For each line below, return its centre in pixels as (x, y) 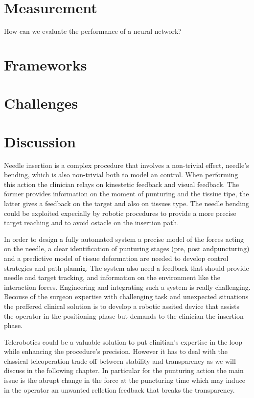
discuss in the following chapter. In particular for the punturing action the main (124, 370)
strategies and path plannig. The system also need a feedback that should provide (127, 268)
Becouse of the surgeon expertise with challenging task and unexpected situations (126, 296)
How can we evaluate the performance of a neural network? (93, 31)
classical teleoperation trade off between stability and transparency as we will (120, 361)
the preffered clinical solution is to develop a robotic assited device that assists (122, 306)
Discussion (40, 141)
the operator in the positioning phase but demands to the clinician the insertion (124, 316)
